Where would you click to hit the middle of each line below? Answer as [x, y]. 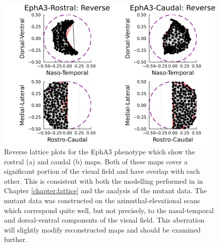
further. [16, 239]
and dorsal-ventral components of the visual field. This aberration [104, 220]
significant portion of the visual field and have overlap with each [102, 171]
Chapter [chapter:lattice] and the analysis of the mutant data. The [106, 190]
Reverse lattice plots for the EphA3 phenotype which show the [100, 151]
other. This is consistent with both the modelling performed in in [104, 181]
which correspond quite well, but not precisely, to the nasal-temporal [109, 210]
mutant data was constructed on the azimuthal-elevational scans [102, 200]
